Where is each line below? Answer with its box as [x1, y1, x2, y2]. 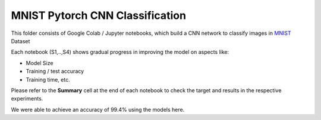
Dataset [11, 37, 30, 44]
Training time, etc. [26, 76, 71, 83]
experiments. [11, 95, 43, 102]
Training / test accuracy [26, 68, 84, 75]
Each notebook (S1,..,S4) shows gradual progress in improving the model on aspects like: [11, 48, 229, 56]
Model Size [26, 59, 53, 66]
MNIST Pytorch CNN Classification [11, 9, 187, 22]
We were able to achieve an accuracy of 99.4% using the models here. [11, 106, 185, 113]
